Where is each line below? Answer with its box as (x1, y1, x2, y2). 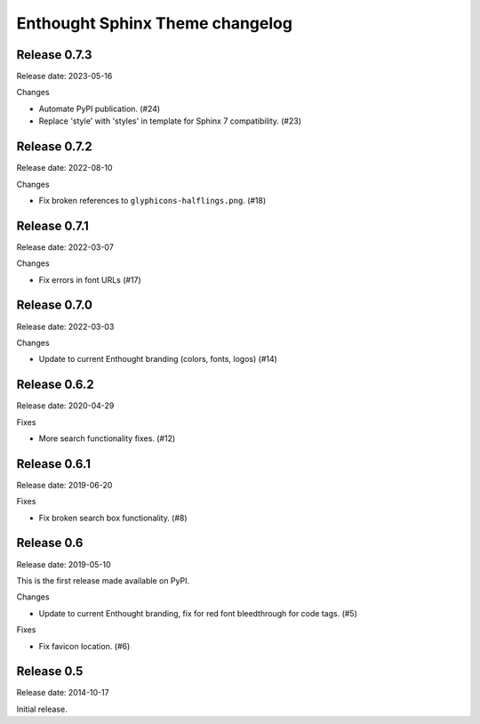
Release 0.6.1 (16, 456, 92, 471)
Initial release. (16, 704, 68, 714)
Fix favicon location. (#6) (38, 640, 131, 651)
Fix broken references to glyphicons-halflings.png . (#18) (38, 195, 267, 205)
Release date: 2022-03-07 (16, 241, 115, 253)
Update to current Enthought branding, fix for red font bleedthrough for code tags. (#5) (38, 607, 357, 618)
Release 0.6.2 (16, 377, 95, 392)
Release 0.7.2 (16, 139, 92, 155)
